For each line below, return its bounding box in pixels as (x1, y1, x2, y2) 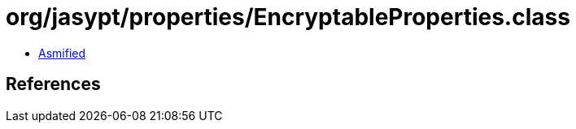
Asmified (38, 45, 86, 60)
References (6, 74, 101, 95)
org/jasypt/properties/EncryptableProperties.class (6, 3, 570, 31)
